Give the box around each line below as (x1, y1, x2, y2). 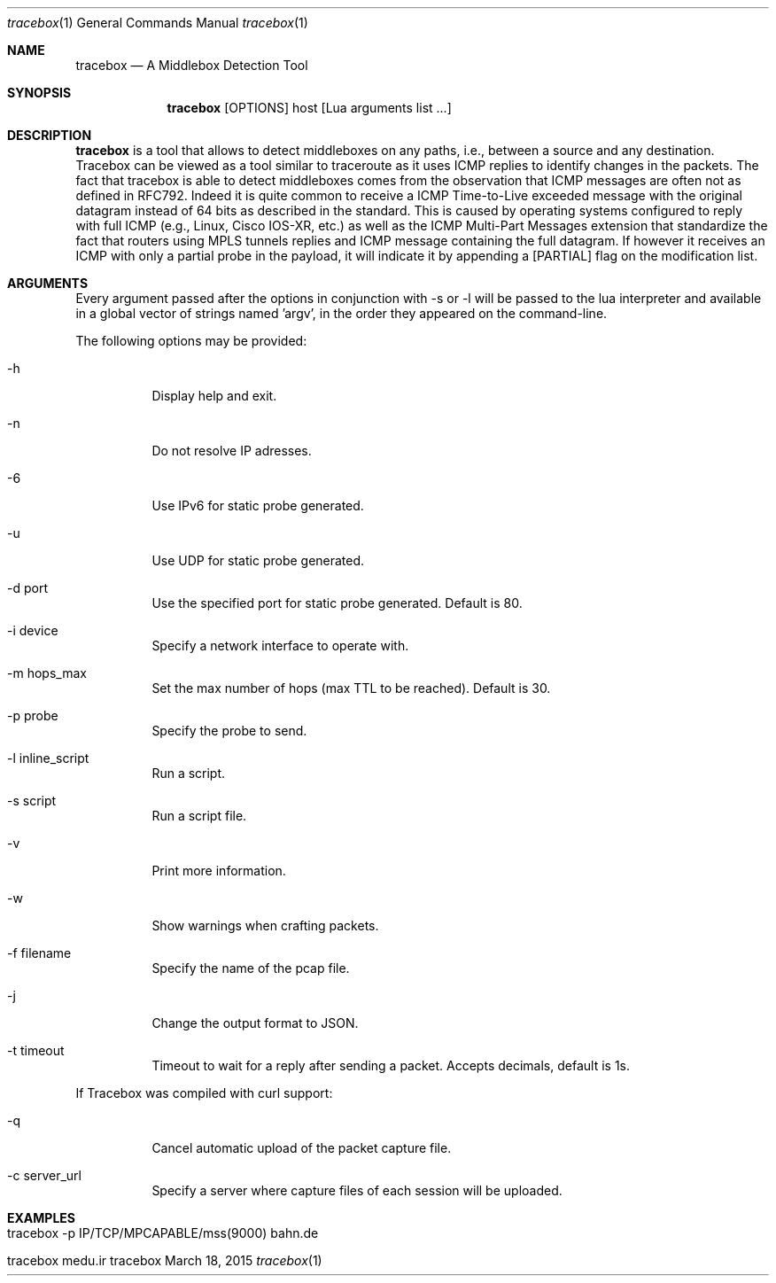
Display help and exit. (151, 388, 277, 403)
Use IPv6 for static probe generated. (151, 498, 364, 513)
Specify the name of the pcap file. (151, 960, 350, 976)
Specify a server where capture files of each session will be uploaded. (151, 1183, 563, 1198)
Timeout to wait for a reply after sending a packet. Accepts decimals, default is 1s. (151, 1058, 630, 1073)
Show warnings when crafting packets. (151, 918, 379, 933)
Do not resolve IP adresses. (151, 443, 312, 458)
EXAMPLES (7, 1210, 75, 1225)
